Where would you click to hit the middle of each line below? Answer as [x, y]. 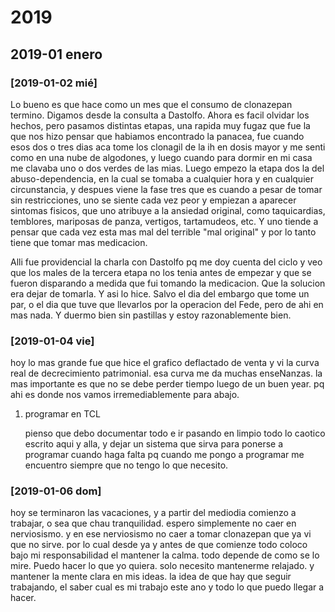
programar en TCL [62, 414]
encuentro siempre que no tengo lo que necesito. [126, 465]
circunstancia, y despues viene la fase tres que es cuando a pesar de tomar [166, 189]
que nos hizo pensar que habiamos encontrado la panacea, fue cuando [157, 136]
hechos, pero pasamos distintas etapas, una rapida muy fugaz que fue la [160, 125]
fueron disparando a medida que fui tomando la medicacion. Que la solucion [168, 283]
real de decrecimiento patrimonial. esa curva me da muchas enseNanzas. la [166, 373]
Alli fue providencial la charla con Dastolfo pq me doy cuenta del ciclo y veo [166, 262]
